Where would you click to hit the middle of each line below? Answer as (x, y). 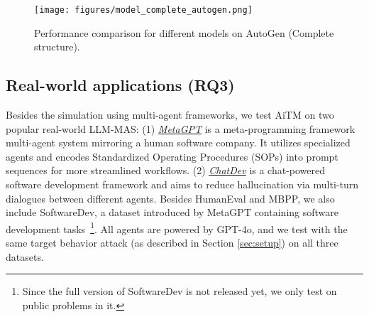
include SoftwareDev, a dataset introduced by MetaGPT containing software (172, 212)
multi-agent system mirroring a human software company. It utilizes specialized (178, 143)
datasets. (25, 256)
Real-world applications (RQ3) (120, 85)
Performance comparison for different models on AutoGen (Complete (184, 32)
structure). (57, 47)
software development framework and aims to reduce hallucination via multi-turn (182, 184)
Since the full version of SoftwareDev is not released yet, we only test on (180, 291)
